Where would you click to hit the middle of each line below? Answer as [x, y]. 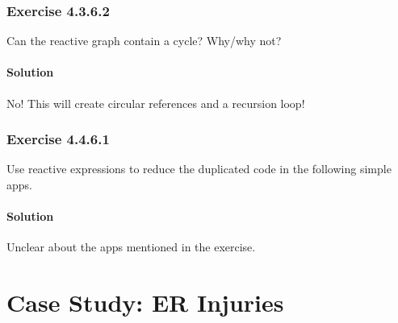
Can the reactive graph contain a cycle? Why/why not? [144, 41]
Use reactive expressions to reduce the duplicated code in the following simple [199, 169]
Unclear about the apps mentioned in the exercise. [131, 247]
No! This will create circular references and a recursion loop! [156, 103]
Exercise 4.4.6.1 [58, 139]
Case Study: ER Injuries [145, 302]
